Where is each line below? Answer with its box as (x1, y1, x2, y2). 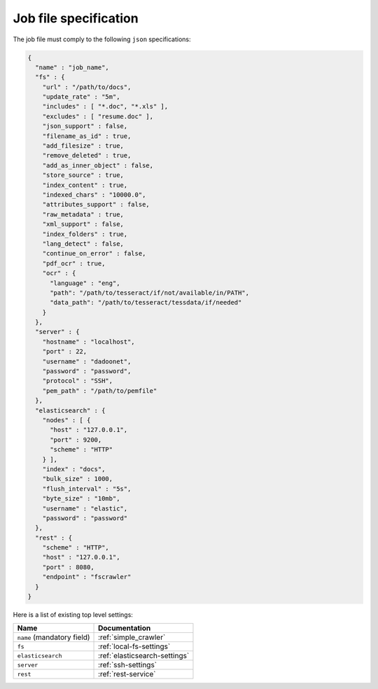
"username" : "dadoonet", (42, 357, 132, 366)
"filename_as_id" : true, (42, 132, 132, 140)
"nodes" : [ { (42, 416, 91, 424)
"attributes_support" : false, (42, 200, 150, 209)
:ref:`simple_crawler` (98, 632, 166, 642)
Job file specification (13, 11, 139, 26)
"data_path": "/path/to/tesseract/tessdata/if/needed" (50, 298, 242, 307)
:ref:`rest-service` (98, 669, 156, 679)
